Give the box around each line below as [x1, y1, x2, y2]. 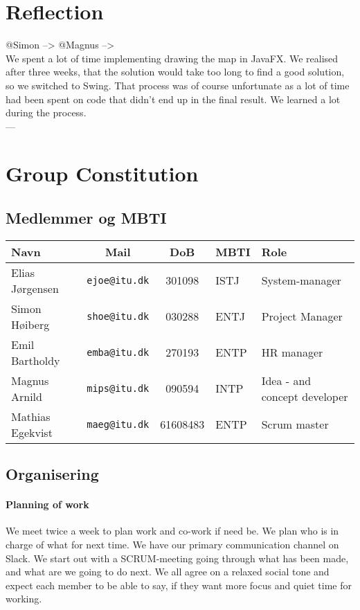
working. [6, 591, 42, 606]
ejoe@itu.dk [87, 274, 150, 286]
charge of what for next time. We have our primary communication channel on [6, 537, 339, 552]
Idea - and [261, 372, 312, 388]
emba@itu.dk [87, 346, 150, 358]
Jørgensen [11, 280, 59, 296]
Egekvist [11, 424, 53, 440]
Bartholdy [11, 352, 60, 368]
